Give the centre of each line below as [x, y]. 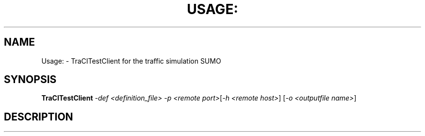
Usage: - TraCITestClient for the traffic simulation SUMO [131, 61]
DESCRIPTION [39, 117]
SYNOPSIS [30, 80]
